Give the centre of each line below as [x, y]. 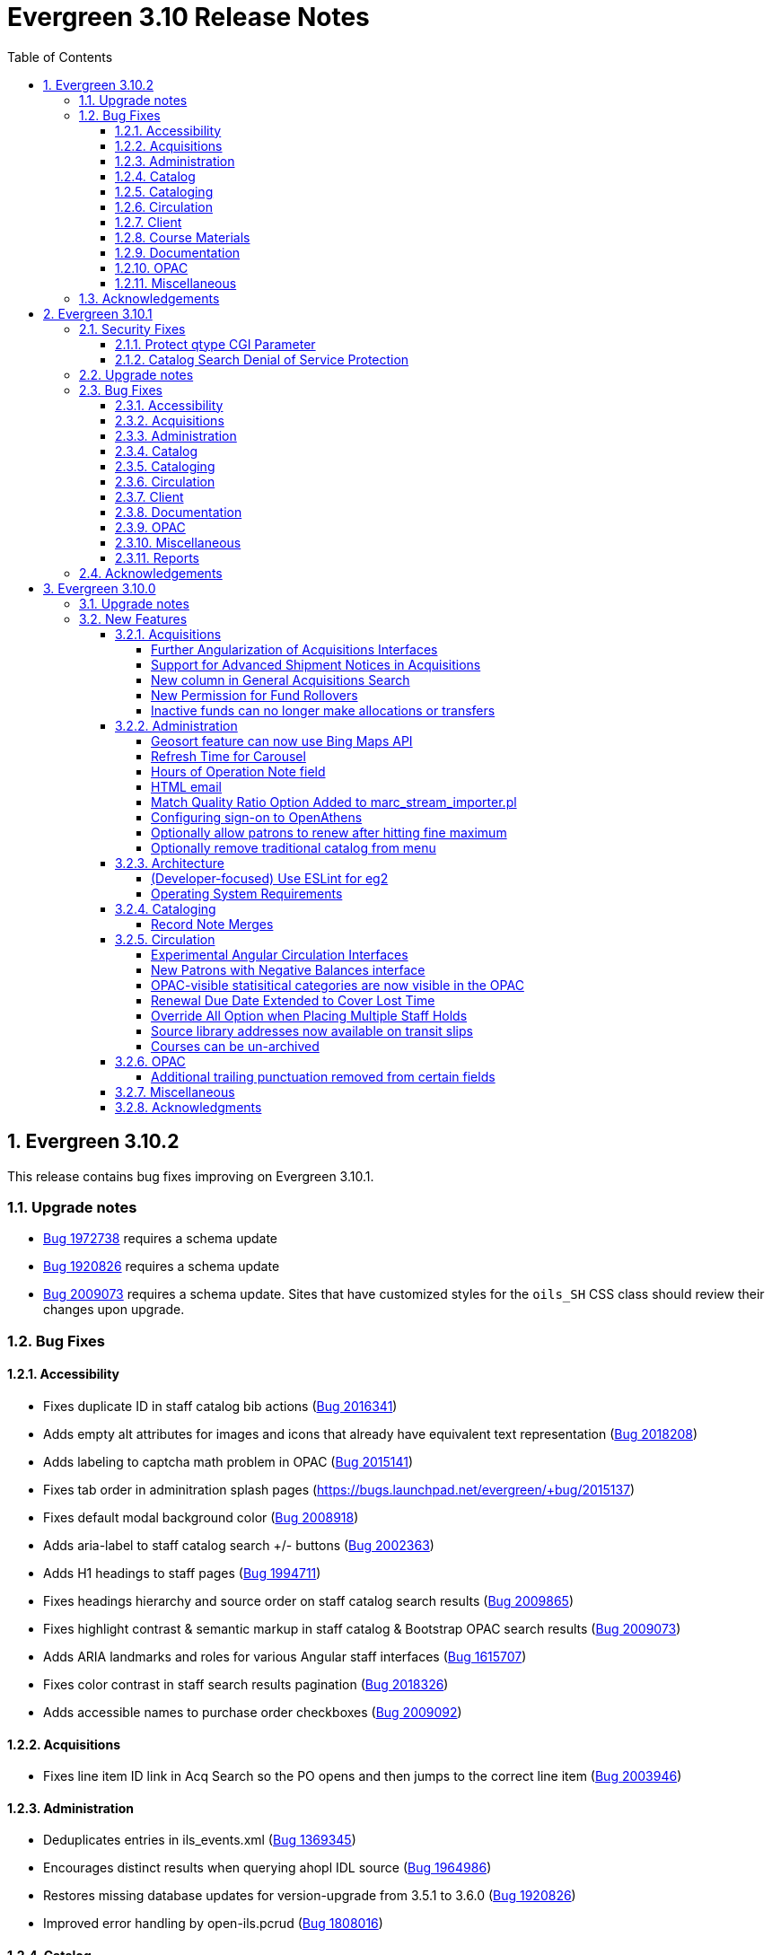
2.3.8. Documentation [179, 512]
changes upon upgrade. [114, 1310]
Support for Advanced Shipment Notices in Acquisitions [316, 664]
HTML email [187, 786]
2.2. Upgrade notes [136, 374]
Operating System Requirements [247, 893]
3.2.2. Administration [176, 725]
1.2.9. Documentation [178, 252]
